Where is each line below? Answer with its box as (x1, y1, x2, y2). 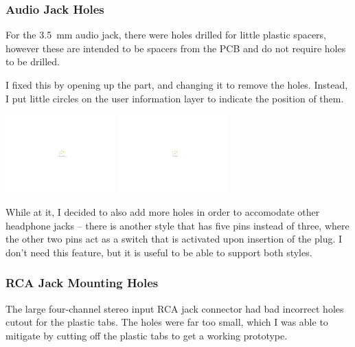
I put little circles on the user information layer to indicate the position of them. (5, 91, 344, 105)
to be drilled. (5, 54, 60, 69)
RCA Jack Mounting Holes (5, 274, 159, 291)
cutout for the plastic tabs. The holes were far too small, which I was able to (5, 315, 328, 329)
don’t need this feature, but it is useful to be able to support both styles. (5, 245, 312, 259)
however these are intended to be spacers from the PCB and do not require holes (5, 41, 346, 55)
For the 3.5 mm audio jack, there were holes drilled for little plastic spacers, (5, 27, 326, 42)
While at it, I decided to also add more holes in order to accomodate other (5, 205, 320, 219)
